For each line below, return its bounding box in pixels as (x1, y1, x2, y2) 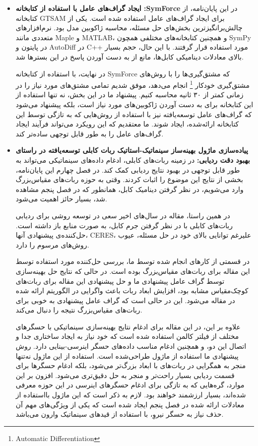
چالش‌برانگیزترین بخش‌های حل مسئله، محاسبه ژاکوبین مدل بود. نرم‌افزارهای (15, 22, 243, 33)
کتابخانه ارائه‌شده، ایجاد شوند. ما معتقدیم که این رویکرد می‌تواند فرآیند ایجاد (15, 119, 239, 129)
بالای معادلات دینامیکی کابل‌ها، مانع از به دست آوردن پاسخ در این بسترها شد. (15, 51, 244, 62)
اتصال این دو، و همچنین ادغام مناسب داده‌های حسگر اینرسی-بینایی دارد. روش (15, 341, 247, 351)
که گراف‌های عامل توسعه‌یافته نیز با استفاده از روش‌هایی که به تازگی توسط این (15, 109, 252, 119)
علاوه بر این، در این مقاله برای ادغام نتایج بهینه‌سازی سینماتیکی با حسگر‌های (15, 321, 241, 331)
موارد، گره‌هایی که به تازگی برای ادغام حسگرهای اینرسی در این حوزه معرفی (15, 380, 245, 390)
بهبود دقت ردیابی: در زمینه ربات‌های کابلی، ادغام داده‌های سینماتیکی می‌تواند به (15, 154, 250, 165)
